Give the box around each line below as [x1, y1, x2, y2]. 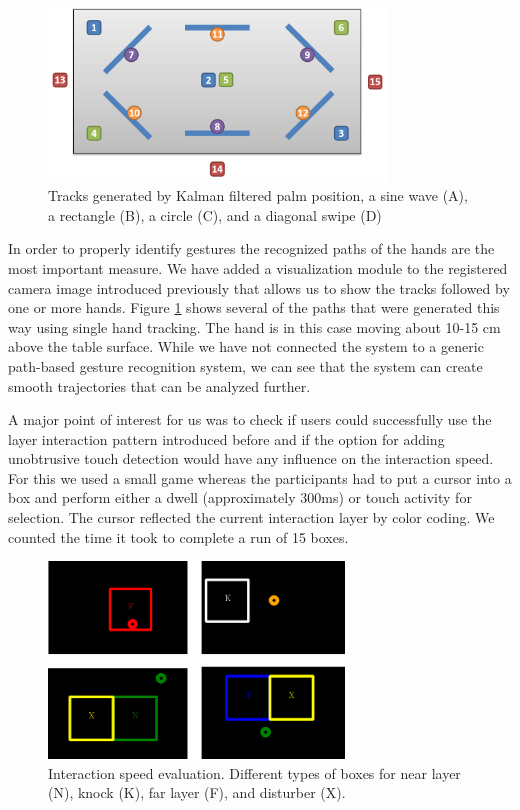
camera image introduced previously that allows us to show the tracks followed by [8, 277, 510, 298]
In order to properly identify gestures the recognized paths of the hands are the [8, 238, 495, 259]
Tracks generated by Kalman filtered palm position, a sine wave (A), [48, 185, 468, 206]
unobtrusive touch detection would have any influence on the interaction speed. [8, 448, 494, 469]
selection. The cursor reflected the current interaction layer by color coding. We [8, 507, 495, 528]
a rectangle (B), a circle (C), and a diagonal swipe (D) [48, 204, 382, 225]
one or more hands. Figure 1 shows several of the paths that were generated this [8, 297, 500, 318]
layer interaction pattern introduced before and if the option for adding [8, 428, 445, 449]
